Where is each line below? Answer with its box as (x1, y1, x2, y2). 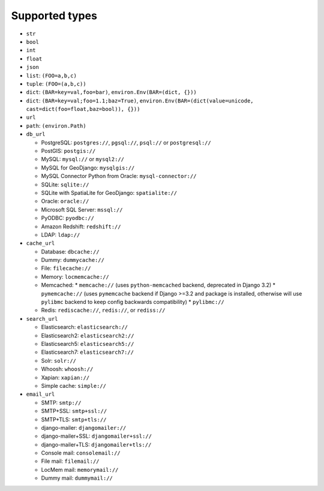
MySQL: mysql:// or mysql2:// (41, 156, 125, 163)
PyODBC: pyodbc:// (41, 215, 94, 222)
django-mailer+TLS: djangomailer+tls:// (41, 441, 152, 448)
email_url (26, 391, 55, 398)
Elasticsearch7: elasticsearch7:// (41, 348, 134, 356)
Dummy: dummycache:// (41, 257, 105, 264)
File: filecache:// (41, 264, 91, 272)
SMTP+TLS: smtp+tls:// (41, 415, 107, 423)
